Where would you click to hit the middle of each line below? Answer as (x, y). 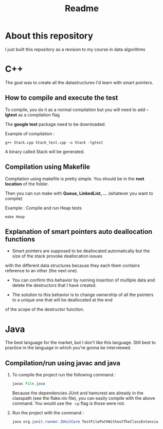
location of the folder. (27, 184)
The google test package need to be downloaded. (55, 124)
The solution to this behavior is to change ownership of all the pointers (83, 295)
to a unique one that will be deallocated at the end (62, 300)
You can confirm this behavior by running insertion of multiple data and (83, 280)
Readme (82, 9)
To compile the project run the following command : (64, 375)
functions (20, 239)
